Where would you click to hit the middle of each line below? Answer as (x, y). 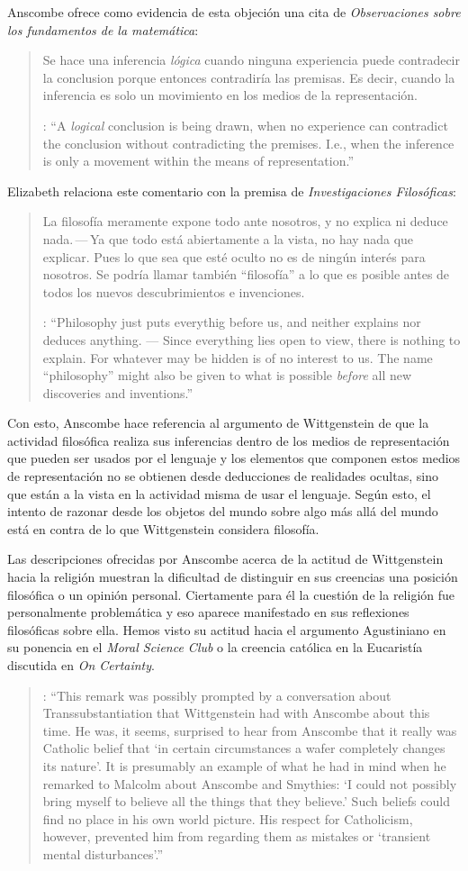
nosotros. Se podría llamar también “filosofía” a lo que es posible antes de (246, 274)
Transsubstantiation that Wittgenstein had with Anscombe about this (236, 713)
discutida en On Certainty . (81, 665)
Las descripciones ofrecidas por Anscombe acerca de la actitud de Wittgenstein (225, 559)
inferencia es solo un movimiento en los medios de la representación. (230, 95)
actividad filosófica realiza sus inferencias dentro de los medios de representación (229, 440)
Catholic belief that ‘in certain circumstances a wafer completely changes (244, 748)
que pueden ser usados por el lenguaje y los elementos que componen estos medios (234, 458)
